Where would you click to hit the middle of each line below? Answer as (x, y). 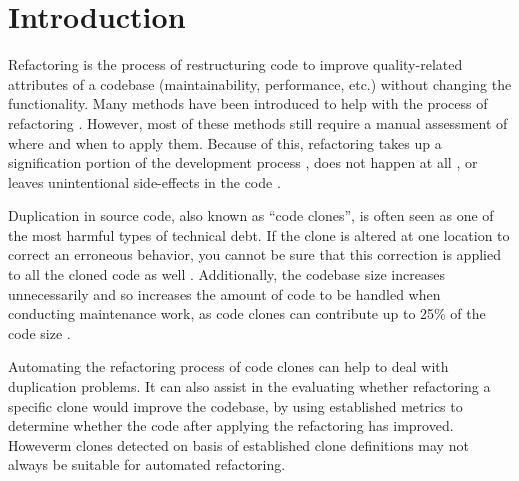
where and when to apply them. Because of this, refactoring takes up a (225, 142)
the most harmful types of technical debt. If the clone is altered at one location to (259, 234)
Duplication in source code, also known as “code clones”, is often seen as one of (251, 215)
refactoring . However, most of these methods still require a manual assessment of (258, 122)
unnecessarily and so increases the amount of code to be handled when (224, 293)
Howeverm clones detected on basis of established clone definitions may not (238, 444)
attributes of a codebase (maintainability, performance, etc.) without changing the (260, 83)
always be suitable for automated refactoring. (147, 464)
